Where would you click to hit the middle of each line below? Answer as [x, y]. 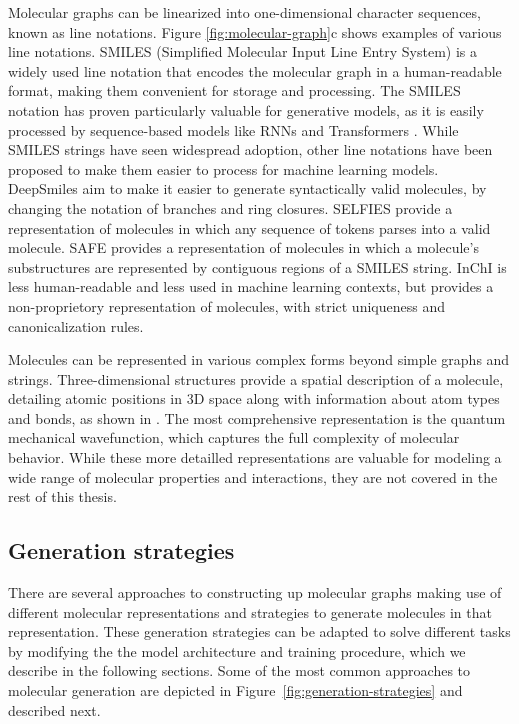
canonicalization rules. [76, 325]
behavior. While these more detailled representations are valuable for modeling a [255, 457]
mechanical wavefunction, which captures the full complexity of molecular [234, 437]
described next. [54, 709]
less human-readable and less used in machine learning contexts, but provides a [251, 286]
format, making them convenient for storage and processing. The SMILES [234, 90]
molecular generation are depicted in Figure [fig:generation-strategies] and [235, 690]
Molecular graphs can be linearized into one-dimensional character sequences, [244, 12]
